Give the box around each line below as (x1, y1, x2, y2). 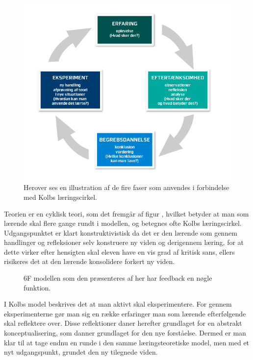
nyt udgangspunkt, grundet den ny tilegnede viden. (4, 347, 158, 357)
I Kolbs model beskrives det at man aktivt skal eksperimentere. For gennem (4, 299, 232, 309)
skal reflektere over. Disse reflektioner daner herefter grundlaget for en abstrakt (4, 318, 242, 328)
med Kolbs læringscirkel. (24, 192, 97, 202)
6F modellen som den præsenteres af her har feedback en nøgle (24, 273, 212, 283)
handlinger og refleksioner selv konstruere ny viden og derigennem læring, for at (4, 237, 244, 247)
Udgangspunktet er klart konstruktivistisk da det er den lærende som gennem (4, 227, 237, 238)
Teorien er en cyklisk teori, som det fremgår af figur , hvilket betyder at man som (4, 208, 249, 218)
